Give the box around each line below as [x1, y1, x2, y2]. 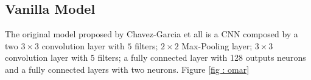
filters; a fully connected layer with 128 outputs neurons [97, 51, 306, 64]
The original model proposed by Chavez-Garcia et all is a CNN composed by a [5, 28, 298, 40]
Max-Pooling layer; [181, 39, 253, 52]
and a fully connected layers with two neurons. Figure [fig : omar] [5, 63, 250, 75]
